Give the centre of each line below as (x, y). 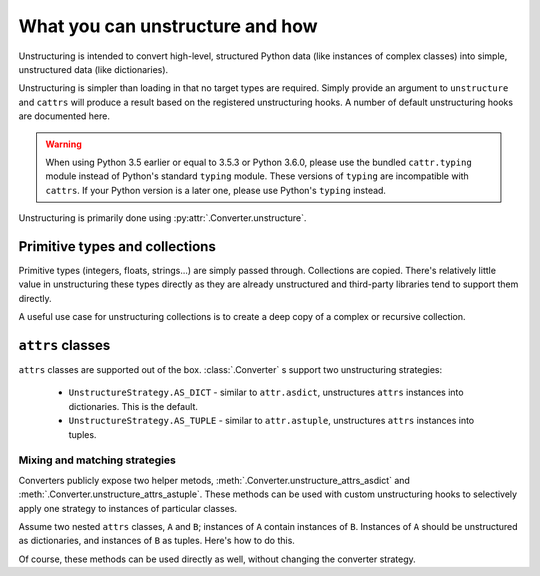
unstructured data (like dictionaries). (93, 69)
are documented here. (64, 116)
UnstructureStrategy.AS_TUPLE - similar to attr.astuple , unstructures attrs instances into (271, 421)
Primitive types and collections (117, 246)
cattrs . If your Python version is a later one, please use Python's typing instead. (216, 190)
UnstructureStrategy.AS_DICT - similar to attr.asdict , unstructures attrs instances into (266, 392)
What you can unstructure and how (168, 26)
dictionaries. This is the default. (133, 406)
